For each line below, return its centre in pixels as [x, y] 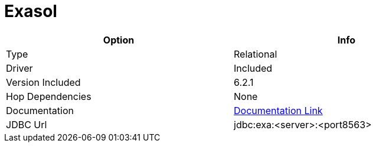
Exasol [31, 11]
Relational [256, 54]
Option [119, 40]
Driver [19, 68]
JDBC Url [27, 124]
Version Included [43, 82]
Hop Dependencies [49, 96]
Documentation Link [278, 110]
